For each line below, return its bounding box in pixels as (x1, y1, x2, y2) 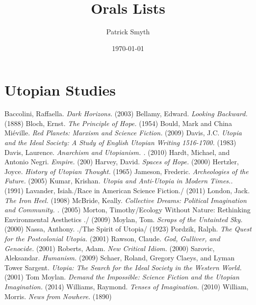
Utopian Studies (4, 80, 116, 100)
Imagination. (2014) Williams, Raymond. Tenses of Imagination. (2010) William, (4, 281, 249, 291)
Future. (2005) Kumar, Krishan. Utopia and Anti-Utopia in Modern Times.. (4, 176, 233, 186)
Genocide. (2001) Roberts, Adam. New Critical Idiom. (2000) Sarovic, (4, 243, 215, 253)
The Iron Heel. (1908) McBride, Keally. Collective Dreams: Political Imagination (4, 195, 247, 205)
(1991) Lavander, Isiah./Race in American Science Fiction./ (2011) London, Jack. (4, 185, 250, 195)
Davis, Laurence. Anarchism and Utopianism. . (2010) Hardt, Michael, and (4, 147, 230, 157)
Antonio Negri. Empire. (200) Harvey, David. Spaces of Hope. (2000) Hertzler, (4, 156, 239, 167)
